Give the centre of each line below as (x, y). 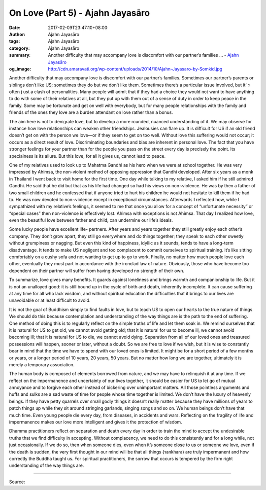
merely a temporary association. (42, 364)
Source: (17, 482)
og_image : (20, 69)
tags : (15, 41)
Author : (17, 34)
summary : (20, 55)
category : (19, 48)
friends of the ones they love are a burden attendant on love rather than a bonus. (91, 112)
